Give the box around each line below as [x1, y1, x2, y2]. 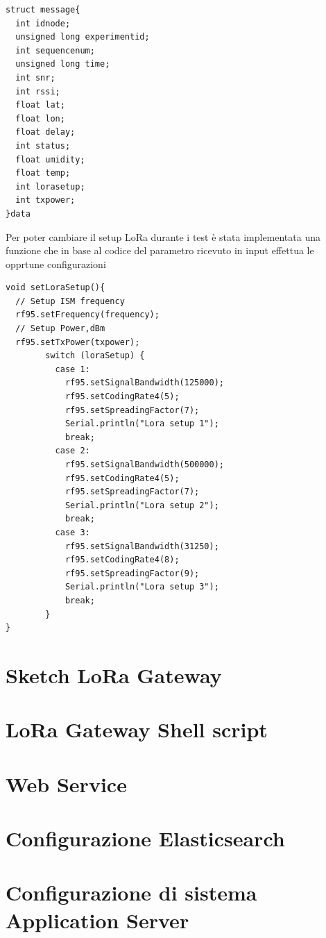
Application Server [6, 905, 189, 934]
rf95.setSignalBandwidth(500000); [65, 460, 224, 469]
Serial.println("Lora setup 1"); [65, 419, 219, 429]
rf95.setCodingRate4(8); [65, 555, 180, 565]
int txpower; [15, 195, 76, 206]
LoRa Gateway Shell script [6, 715, 268, 744]
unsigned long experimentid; [15, 32, 150, 42]
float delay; [15, 127, 76, 137]
